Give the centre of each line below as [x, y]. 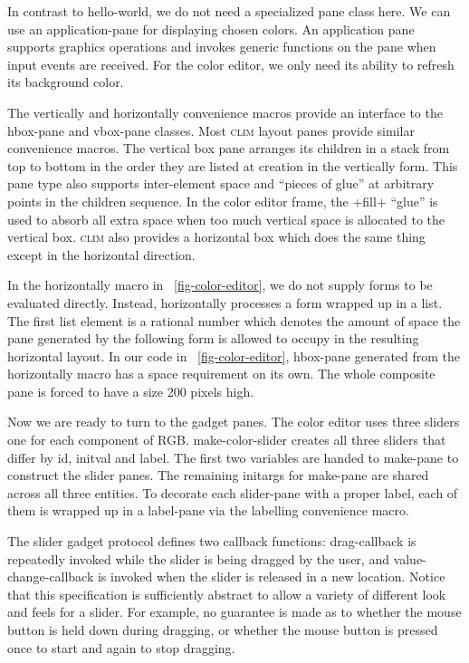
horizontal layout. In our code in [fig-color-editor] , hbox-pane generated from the [234, 356]
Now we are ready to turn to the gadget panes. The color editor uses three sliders [234, 422]
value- [410, 558]
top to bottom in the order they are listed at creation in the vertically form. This [233, 165]
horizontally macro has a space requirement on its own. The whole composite [221, 374]
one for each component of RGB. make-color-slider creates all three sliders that [227, 440]
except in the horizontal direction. [101, 254]
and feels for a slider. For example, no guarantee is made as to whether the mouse [234, 612]
